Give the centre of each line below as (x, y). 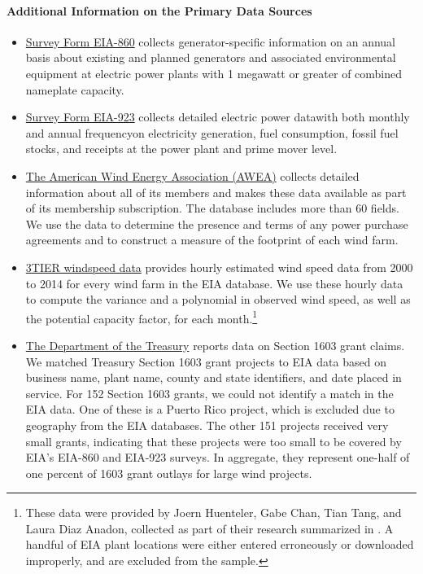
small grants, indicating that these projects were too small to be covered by (214, 441)
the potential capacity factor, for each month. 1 (142, 317)
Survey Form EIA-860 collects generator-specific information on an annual (211, 41)
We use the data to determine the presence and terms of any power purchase (217, 223)
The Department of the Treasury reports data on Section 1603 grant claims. (215, 345)
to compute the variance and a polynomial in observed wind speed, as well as (218, 299)
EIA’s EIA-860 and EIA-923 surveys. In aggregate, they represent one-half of (218, 457)
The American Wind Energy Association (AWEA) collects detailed (192, 175)
